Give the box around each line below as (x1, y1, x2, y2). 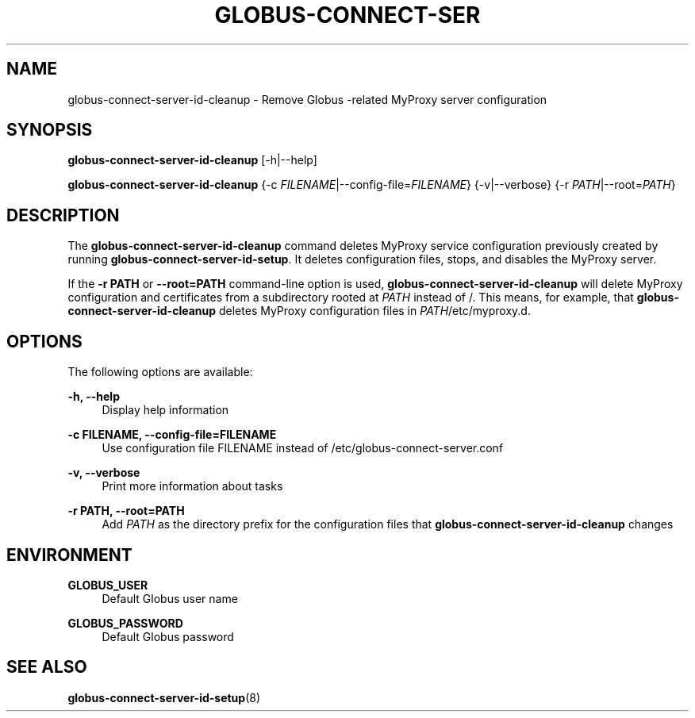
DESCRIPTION (6, 205, 120, 225)
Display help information (102, 403, 229, 417)
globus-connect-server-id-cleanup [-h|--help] (67, 153, 317, 167)
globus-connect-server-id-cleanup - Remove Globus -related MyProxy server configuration (67, 92, 547, 106)
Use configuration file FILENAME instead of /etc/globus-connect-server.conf (102, 441, 504, 455)
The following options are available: (67, 365, 253, 379)
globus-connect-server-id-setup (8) (67, 690, 261, 705)
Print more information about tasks (102, 479, 283, 493)
